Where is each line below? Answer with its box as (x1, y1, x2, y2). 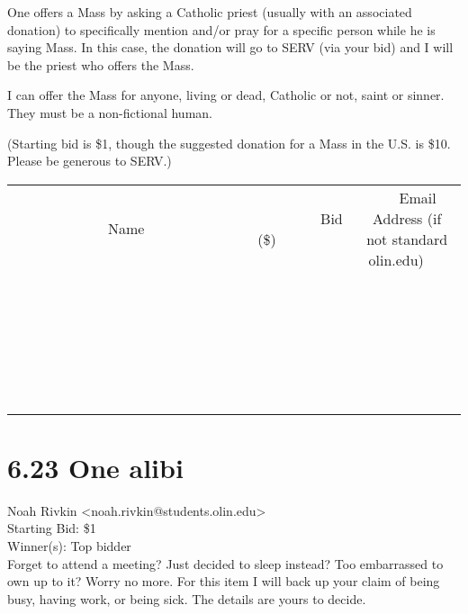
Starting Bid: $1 (7, 519, 96, 537)
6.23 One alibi (7, 448, 184, 485)
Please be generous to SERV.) (7, 151, 172, 170)
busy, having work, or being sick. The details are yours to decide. (7, 589, 366, 608)
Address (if (373, 207, 442, 229)
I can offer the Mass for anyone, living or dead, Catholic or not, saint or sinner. (7, 86, 445, 104)
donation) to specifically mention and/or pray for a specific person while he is (7, 20, 436, 39)
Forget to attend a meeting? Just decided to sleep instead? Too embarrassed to (7, 554, 444, 573)
